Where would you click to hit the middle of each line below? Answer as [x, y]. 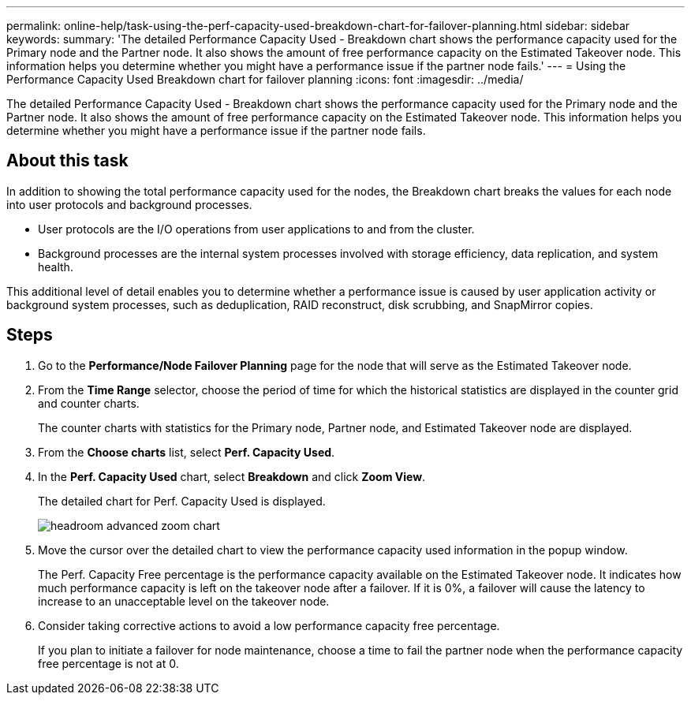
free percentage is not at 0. [108, 663]
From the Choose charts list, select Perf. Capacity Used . [187, 452]
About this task [67, 161]
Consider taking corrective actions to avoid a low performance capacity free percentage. [269, 625]
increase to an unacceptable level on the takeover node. [184, 601]
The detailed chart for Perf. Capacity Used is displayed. [182, 501]
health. [56, 267]
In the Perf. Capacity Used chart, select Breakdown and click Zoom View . [232, 476]
